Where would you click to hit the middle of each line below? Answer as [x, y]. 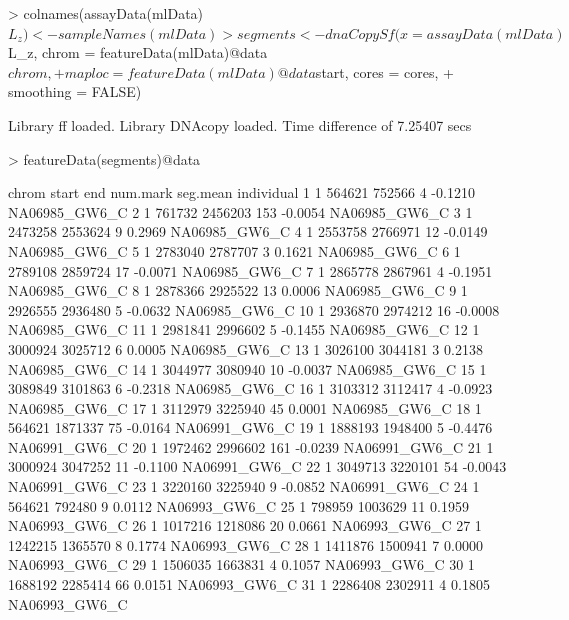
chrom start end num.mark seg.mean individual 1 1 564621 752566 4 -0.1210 [241, 192]
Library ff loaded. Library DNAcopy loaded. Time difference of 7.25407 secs [240, 124]
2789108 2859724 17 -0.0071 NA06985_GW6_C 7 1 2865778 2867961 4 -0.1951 [250, 270]
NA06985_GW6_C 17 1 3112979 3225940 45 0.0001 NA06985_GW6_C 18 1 [245, 407]
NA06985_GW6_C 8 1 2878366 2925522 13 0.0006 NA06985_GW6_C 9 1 [238, 290]
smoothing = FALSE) [75, 91]
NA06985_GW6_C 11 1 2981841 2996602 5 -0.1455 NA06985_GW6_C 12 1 [244, 329]
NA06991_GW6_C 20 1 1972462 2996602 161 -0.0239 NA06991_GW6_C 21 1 [251, 446]
